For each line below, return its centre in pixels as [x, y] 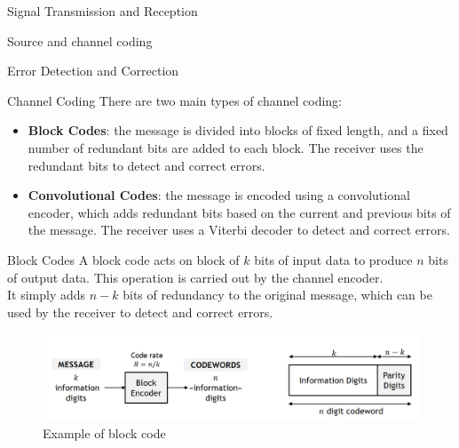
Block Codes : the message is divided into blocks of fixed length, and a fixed [238, 130]
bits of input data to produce [333, 259]
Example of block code [104, 432]
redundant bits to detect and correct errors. [146, 165]
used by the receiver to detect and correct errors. [140, 312]
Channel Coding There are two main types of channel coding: [175, 100]
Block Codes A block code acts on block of [123, 259]
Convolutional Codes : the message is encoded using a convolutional [219, 195]
